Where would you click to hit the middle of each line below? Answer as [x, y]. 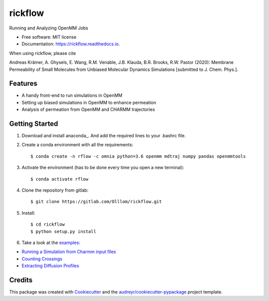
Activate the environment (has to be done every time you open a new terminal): [103, 168]
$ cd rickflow [48, 224]
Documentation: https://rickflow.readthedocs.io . [71, 44]
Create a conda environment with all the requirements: [77, 145]
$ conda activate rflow [60, 179]
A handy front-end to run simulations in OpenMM [72, 95]
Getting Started [34, 124]
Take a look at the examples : [51, 243]
